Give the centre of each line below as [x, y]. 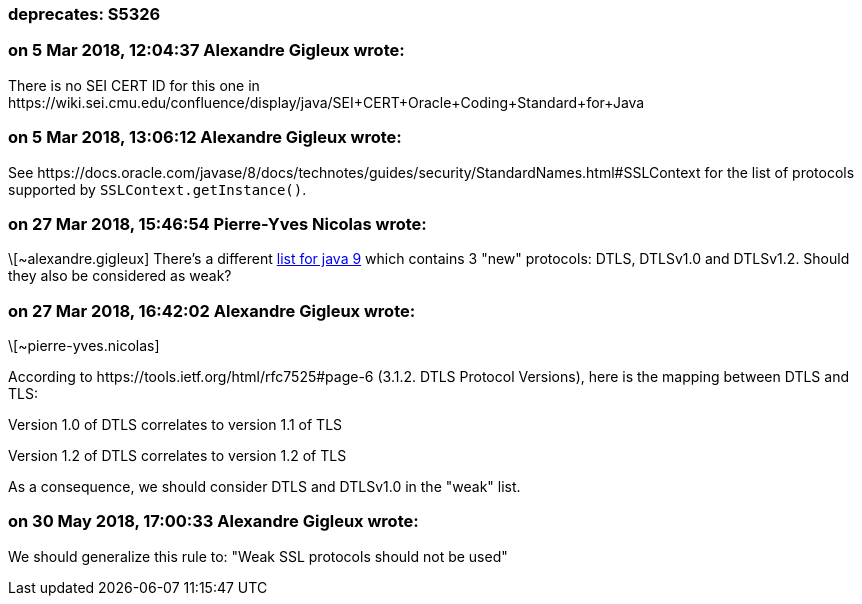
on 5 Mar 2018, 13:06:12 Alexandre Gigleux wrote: [205, 137]
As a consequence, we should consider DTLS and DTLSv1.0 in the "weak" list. [264, 486]
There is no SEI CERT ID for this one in [134, 85]
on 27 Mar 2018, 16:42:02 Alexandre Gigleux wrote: [212, 310]
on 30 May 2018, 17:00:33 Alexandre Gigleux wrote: [213, 521]
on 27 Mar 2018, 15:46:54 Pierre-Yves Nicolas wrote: [217, 223]
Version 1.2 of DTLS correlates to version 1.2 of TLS [177, 455]
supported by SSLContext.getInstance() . [157, 189]
